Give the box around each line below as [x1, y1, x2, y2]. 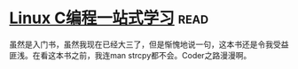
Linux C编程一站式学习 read [9, 8, 209, 28]
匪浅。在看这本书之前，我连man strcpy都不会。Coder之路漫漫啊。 [9, 50, 252, 60]
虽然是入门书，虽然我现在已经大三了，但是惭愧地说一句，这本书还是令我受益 [9, 39, 289, 50]
